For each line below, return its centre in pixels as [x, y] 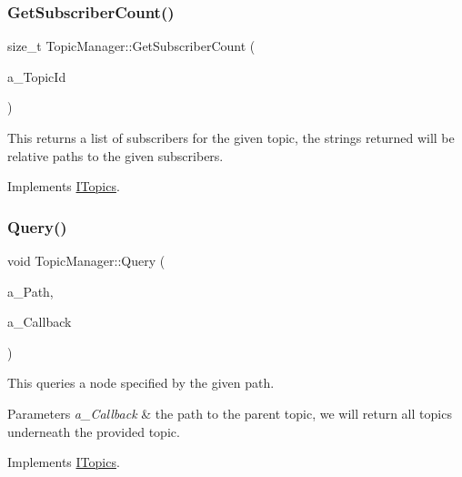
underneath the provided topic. [94, 431]
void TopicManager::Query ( [86, 260]
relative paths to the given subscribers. [115, 155]
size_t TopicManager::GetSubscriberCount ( [131, 46]
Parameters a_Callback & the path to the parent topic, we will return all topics [230, 413]
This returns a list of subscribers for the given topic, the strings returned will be [231, 137]
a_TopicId [37, 76]
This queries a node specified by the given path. [141, 383]
